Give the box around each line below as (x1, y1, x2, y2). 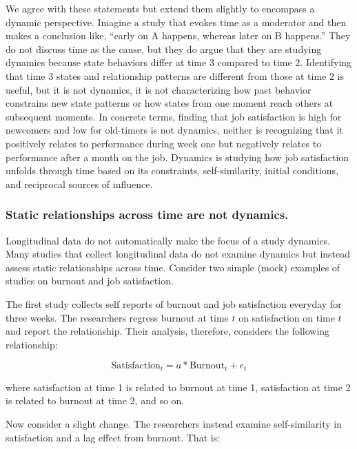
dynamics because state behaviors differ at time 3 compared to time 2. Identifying (6, 55, 352, 70)
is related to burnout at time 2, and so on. (6, 393, 185, 408)
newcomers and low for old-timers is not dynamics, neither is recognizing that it (6, 123, 343, 137)
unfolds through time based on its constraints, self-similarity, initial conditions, (6, 163, 339, 178)
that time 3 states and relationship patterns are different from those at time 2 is (6, 68, 345, 83)
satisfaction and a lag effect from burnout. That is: (6, 430, 221, 444)
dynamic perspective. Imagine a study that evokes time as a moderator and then (6, 14, 347, 29)
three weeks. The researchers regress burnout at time (6, 310, 229, 324)
